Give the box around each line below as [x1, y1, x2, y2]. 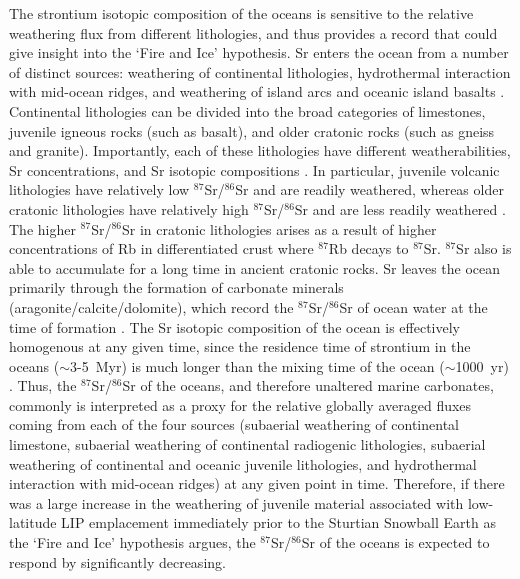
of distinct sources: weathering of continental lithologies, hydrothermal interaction [9, 61, 511, 82]
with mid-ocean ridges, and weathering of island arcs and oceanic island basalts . [9, 81, 505, 102]
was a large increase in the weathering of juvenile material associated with [9, 492, 464, 513]
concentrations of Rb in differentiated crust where [9, 238, 314, 259]
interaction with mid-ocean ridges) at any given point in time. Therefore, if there [9, 473, 505, 494]
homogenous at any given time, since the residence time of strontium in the [9, 336, 471, 357]
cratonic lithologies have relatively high [9, 198, 249, 219]
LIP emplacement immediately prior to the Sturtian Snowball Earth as [61, 512, 496, 533]
